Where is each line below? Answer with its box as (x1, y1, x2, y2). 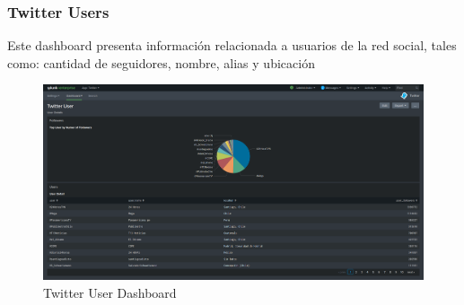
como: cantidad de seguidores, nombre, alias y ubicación (7, 53, 315, 72)
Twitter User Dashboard (43, 283, 177, 301)
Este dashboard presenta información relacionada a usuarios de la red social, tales (7, 36, 457, 55)
